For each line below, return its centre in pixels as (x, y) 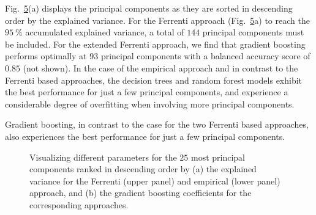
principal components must (253, 32)
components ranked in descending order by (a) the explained (143, 169)
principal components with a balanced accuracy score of (205, 56)
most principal (218, 157)
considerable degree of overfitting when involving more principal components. (150, 104)
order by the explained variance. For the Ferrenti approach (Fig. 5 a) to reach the (157, 20)
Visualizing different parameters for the (103, 157)
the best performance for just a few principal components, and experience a (147, 92)
